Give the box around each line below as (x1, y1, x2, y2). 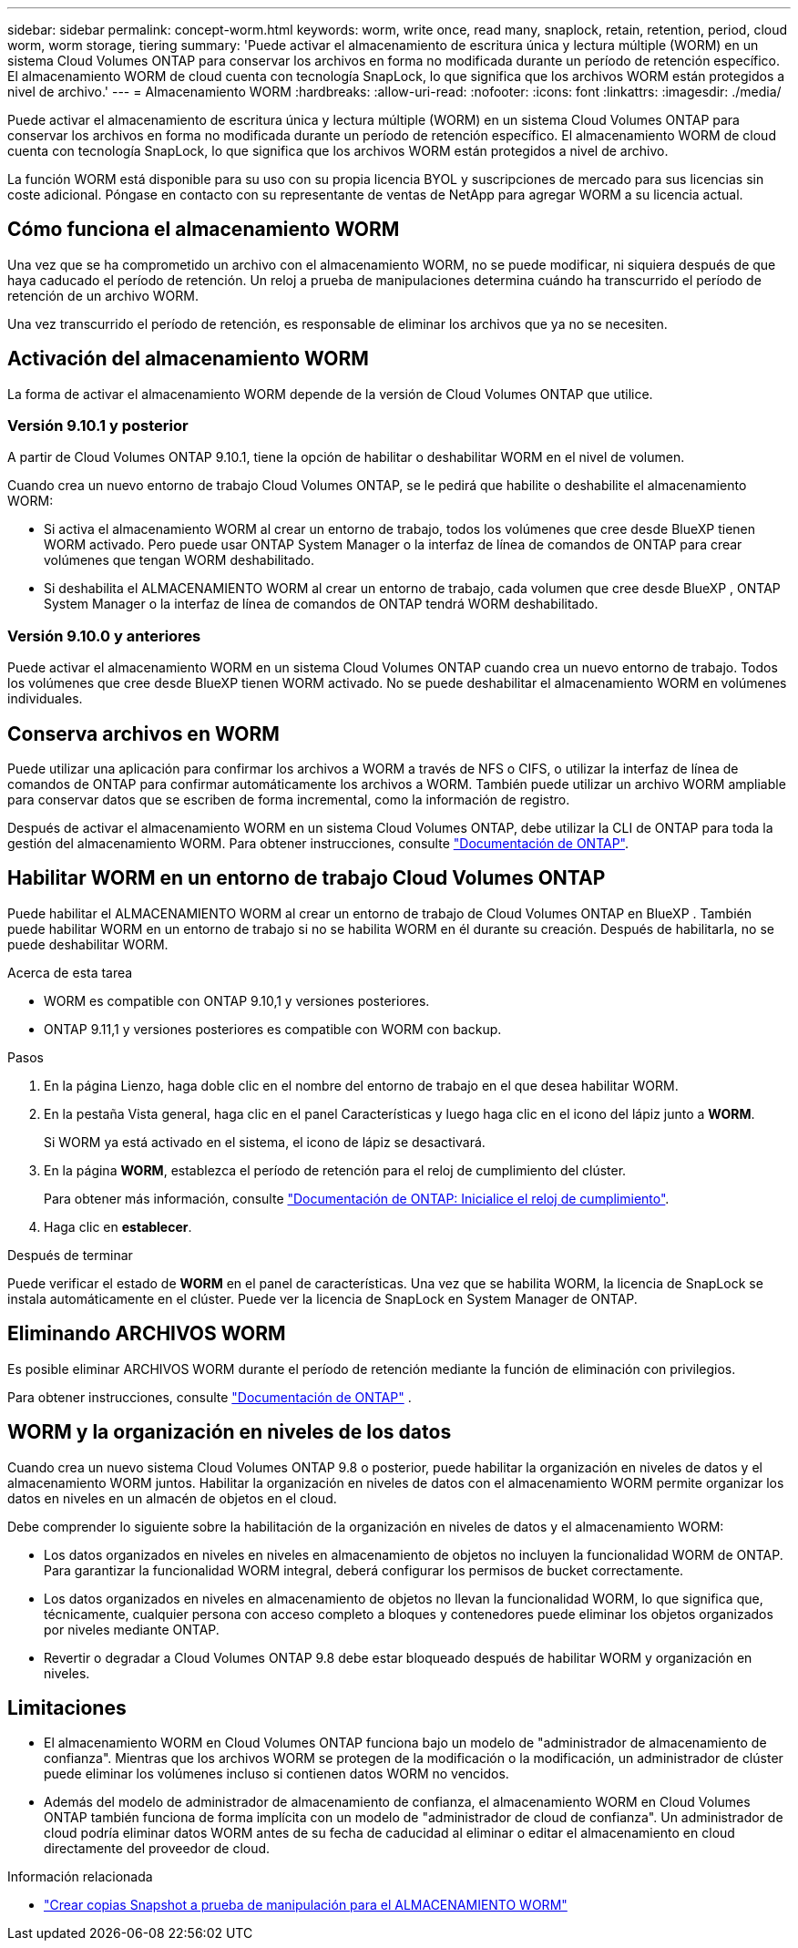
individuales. (7, 691, 83, 707)
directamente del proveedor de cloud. (44, 1840, 271, 1857)
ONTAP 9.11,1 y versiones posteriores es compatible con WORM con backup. (44, 1020, 502, 1037)
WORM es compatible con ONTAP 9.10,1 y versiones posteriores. (44, 992, 430, 1009)
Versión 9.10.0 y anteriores (7, 626, 201, 645)
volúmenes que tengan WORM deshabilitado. (44, 552, 314, 569)
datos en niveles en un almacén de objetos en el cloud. (7, 1490, 337, 1506)
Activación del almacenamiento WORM (7, 347, 369, 371)
